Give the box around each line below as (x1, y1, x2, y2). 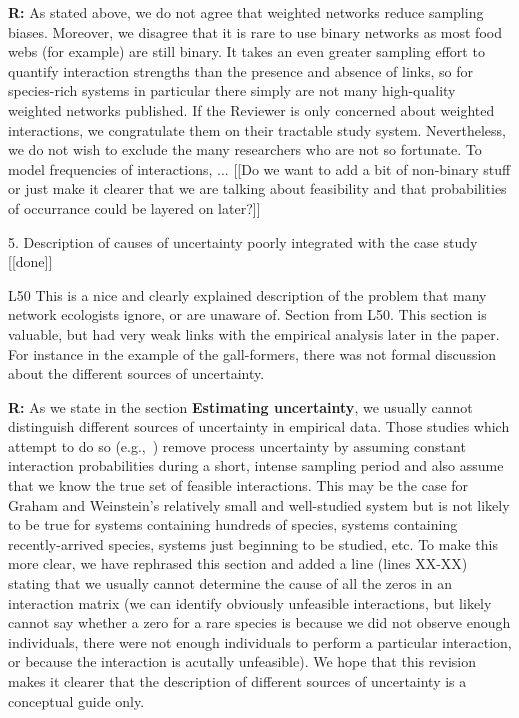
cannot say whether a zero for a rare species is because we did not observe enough (8, 612, 511, 633)
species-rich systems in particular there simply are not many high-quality (8, 80, 456, 101)
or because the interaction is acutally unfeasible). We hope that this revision (8, 651, 476, 672)
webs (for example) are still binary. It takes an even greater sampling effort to (8, 41, 485, 62)
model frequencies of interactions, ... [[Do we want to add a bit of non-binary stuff (8, 158, 511, 179)
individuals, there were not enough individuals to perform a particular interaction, (8, 631, 512, 652)
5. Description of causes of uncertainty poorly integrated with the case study (8, 231, 478, 252)
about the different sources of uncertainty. (8, 363, 265, 384)
